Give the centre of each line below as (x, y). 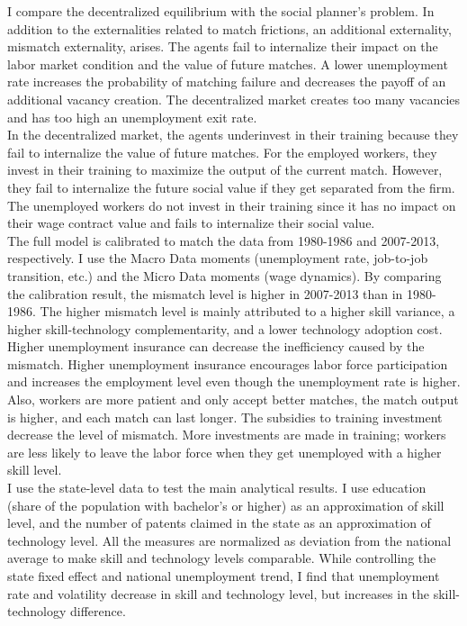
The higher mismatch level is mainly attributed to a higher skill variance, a (247, 311)
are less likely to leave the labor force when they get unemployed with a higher (225, 452)
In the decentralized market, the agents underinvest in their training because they (233, 135)
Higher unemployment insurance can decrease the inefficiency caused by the (216, 346)
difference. (98, 611)
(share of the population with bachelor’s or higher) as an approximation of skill (226, 505)
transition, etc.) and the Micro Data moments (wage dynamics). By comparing (225, 275)
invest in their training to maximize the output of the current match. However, (225, 170)
